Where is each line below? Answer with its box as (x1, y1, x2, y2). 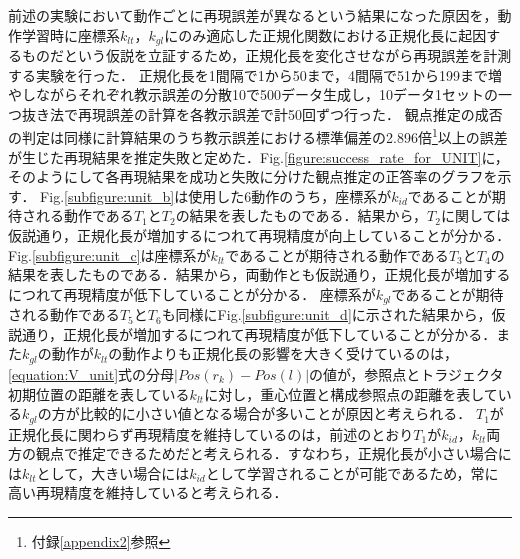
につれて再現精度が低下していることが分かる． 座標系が (8, 283, 376, 304)
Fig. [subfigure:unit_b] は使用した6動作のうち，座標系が (40, 185, 392, 206)
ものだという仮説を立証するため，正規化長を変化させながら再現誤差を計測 (21, 45, 512, 66)
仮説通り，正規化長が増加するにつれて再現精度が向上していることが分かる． (8, 225, 511, 246)
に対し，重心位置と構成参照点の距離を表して (204, 383, 498, 404)
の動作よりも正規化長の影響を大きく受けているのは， (108, 343, 458, 364)
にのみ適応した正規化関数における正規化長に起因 (164, 24, 487, 45)
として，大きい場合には (36, 462, 190, 483)
